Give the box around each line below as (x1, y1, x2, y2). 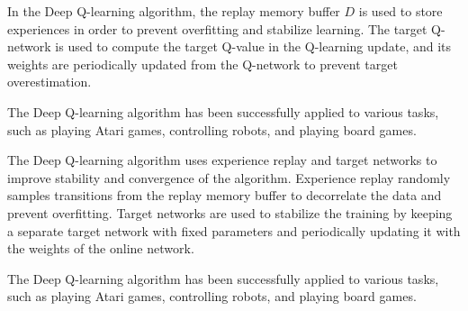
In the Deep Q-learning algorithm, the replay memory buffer (7, 2, 340, 20)
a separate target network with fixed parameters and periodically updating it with (7, 221, 461, 240)
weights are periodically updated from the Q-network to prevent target (7, 54, 398, 73)
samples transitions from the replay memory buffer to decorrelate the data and (7, 186, 442, 205)
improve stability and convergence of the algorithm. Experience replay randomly (7, 168, 451, 187)
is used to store (358, 2, 443, 20)
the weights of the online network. (7, 239, 194, 258)
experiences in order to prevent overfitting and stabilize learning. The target (7, 19, 427, 38)
